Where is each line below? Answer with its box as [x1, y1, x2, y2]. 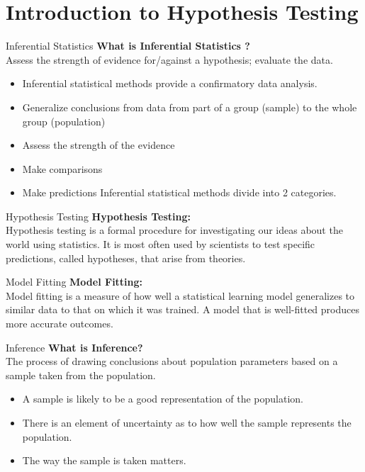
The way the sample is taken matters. [22, 453, 186, 468]
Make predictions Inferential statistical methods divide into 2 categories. [22, 185, 337, 200]
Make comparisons [22, 161, 103, 176]
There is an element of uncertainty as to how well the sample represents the [22, 415, 352, 429]
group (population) [22, 113, 106, 128]
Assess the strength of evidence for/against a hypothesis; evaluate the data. [6, 52, 333, 67]
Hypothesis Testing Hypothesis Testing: [6, 208, 191, 223]
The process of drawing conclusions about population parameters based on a [6, 354, 338, 369]
